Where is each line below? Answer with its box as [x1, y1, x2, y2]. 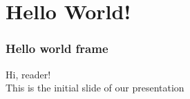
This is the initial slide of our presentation [6, 80, 184, 95]
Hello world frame [6, 40, 108, 57]
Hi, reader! [6, 67, 51, 81]
